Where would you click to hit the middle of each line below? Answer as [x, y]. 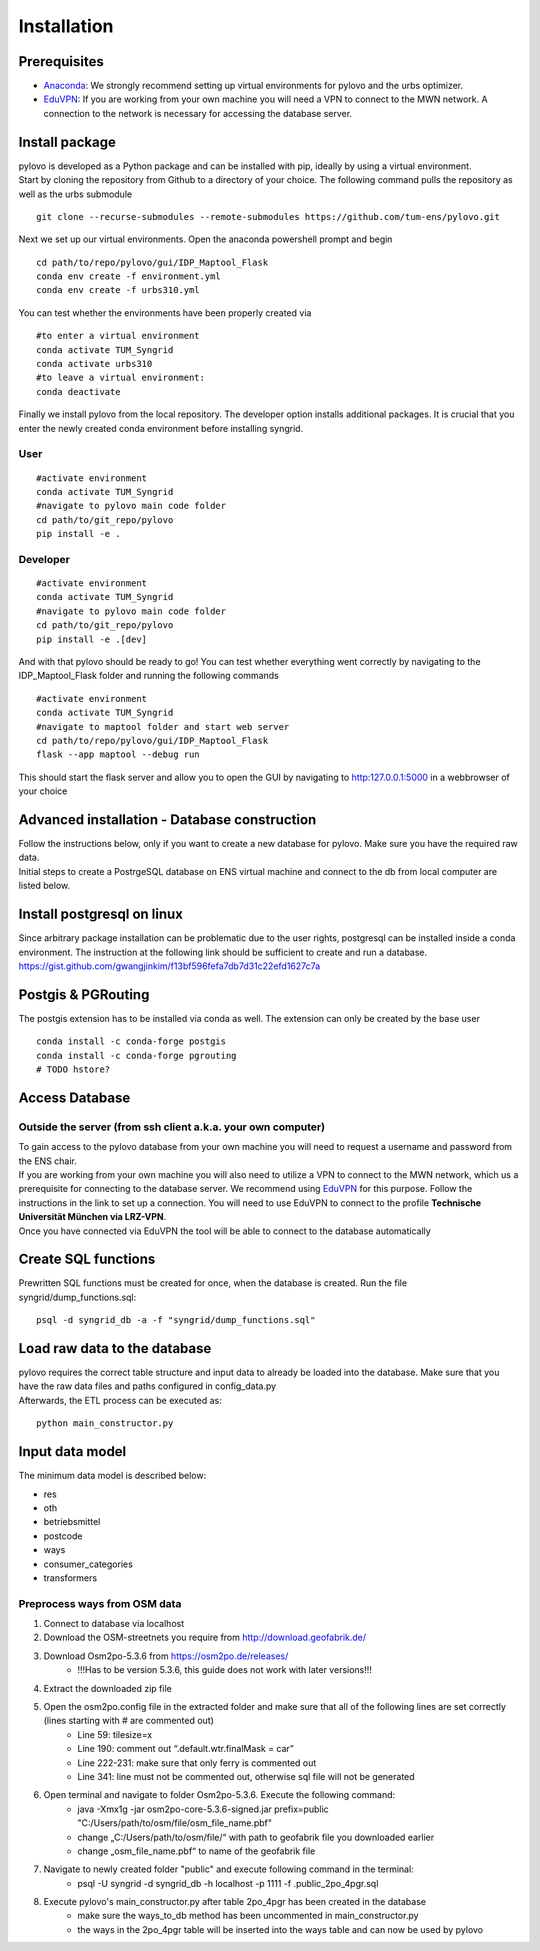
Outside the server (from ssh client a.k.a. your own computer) [171, 1127]
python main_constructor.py [105, 1423]
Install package [67, 141]
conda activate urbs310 [94, 364]
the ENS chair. [47, 1161]
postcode [63, 1536]
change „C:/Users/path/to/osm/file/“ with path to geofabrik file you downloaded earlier [256, 1837]
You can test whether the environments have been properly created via [165, 312]
